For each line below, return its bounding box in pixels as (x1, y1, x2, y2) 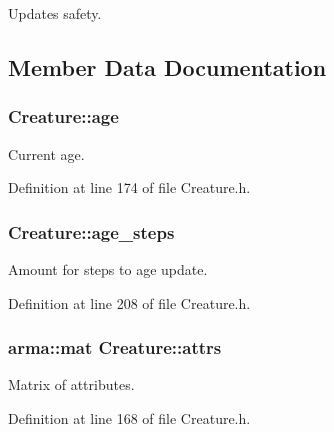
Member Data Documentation (8, 51, 327, 82)
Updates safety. (8, 3, 102, 23)
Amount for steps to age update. (8, 259, 208, 279)
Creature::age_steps (8, 219, 175, 244)
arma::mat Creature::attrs (8, 335, 222, 360)
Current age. (8, 143, 85, 164)
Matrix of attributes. (8, 374, 135, 395)
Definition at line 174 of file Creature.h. (8, 177, 251, 198)
